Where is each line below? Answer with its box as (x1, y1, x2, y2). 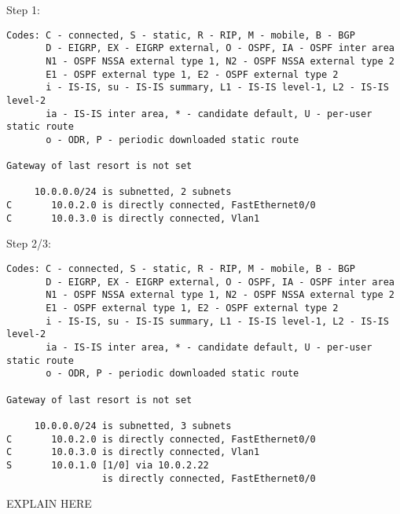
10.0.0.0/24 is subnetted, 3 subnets (34, 420, 232, 431)
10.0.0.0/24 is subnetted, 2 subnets (34, 186, 232, 198)
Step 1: (6, 2, 40, 17)
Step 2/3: (6, 235, 51, 251)
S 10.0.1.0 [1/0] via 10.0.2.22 (6, 459, 209, 471)
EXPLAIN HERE (6, 495, 92, 512)
